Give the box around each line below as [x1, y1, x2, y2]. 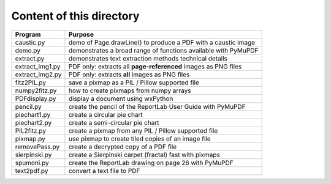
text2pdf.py [15, 166, 48, 175]
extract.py [15, 54, 45, 62]
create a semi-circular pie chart [68, 118, 159, 127]
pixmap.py [15, 134, 46, 143]
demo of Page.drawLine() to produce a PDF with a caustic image [68, 38, 256, 46]
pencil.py [15, 102, 42, 111]
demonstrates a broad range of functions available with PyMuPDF [68, 46, 259, 54]
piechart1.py [15, 110, 51, 119]
